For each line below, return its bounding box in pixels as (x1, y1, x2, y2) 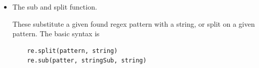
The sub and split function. (12, 2, 97, 12)
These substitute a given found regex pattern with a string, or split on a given (12, 18, 255, 29)
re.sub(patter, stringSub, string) (27, 57, 147, 64)
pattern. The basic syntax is (12, 28, 100, 39)
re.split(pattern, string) (27, 47, 118, 54)
